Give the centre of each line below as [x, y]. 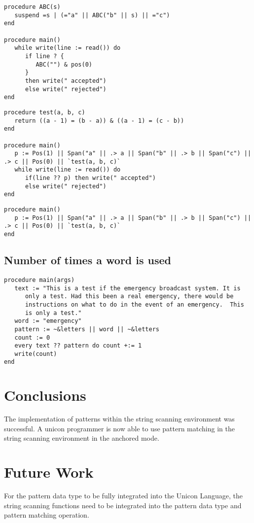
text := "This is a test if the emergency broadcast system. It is [127, 288]
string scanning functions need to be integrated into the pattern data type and [123, 505]
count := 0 [32, 337]
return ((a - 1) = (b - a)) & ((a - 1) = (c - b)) [99, 121]
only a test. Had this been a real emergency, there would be [129, 296]
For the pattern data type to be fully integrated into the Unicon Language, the [123, 496]
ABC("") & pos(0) [64, 64]
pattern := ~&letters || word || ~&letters [87, 329]
